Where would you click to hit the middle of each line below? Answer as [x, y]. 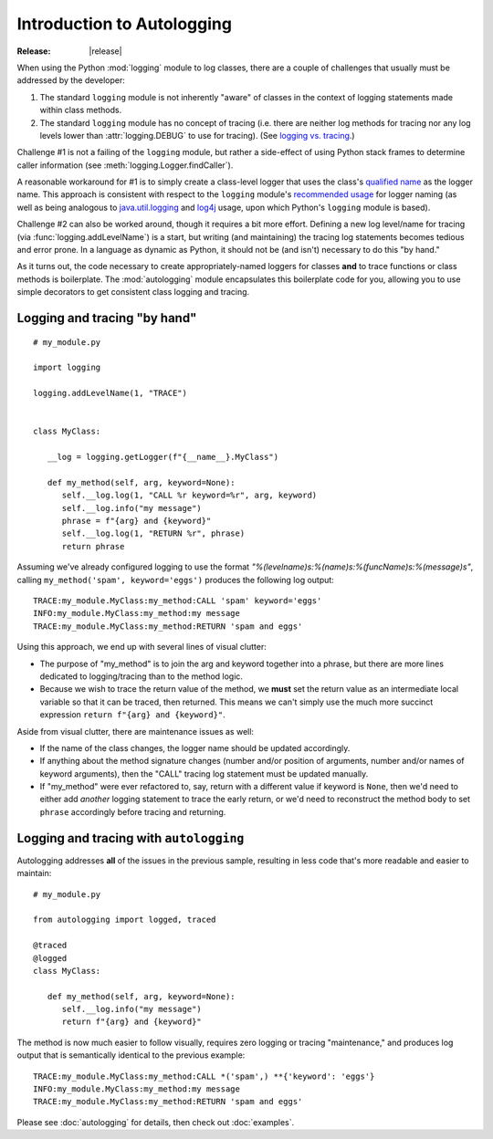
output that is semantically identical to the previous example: [131, 1055]
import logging [67, 368]
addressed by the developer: [71, 80]
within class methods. [81, 110]
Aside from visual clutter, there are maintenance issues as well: [136, 731]
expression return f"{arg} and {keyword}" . [132, 715]
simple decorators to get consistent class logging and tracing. [133, 292]
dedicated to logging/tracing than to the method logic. [142, 676]
